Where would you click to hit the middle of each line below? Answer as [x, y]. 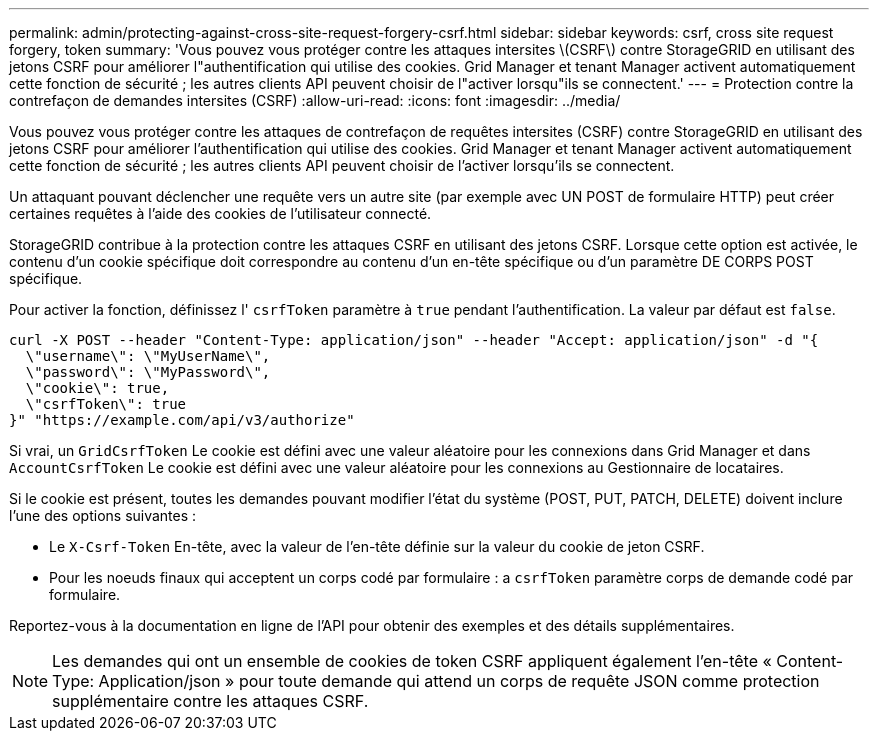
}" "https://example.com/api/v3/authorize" [182, 420]
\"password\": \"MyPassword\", [148, 372]
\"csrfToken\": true [106, 404]
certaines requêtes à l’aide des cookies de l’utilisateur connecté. [220, 213]
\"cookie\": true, [97, 388]
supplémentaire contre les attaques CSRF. [210, 701]
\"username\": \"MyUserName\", [148, 356]
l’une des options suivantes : [103, 515]
